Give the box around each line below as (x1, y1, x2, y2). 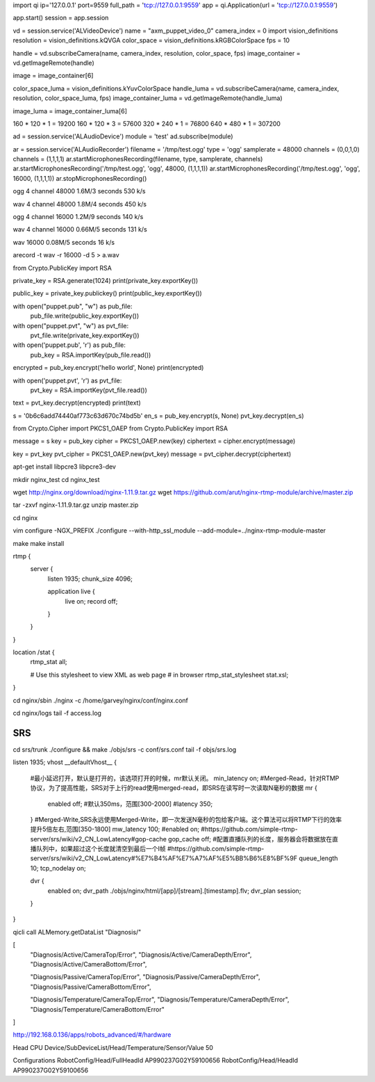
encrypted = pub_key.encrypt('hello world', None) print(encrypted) (12, 364, 204, 372)
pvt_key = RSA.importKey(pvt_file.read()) (30, 386, 147, 394)
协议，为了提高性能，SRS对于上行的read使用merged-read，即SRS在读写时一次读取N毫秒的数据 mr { (30, 784, 317, 792)
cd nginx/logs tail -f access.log (12, 709, 102, 718)
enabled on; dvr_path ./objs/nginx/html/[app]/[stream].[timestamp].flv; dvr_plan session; (47, 887, 301, 895)
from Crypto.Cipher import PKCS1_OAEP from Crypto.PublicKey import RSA (12, 424, 228, 433)
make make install (12, 539, 65, 547)
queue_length (299, 854, 338, 862)
